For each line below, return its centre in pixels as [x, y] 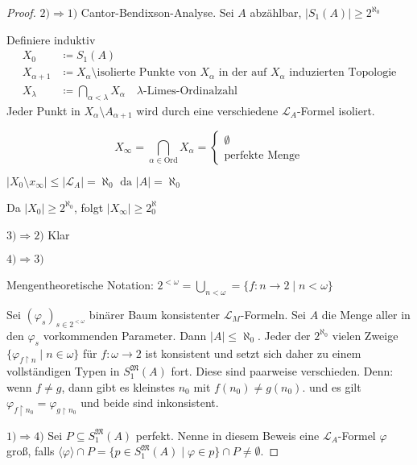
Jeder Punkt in [43, 110]
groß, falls [31, 451]
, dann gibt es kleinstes [118, 386]
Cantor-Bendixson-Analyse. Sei [157, 12]
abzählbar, [276, 12]
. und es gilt [332, 386]
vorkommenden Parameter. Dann [125, 335]
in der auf [243, 73]
